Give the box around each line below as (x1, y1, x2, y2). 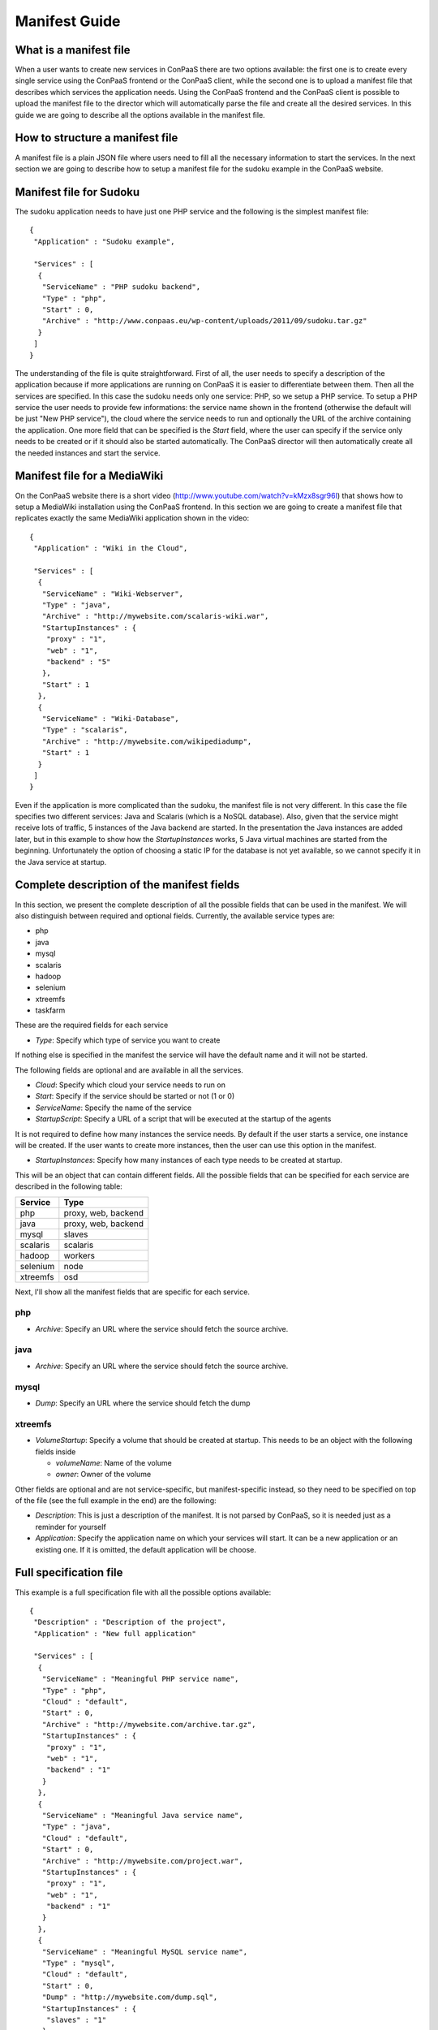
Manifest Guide (15, 12, 121, 30)
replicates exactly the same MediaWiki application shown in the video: (15, 513, 250, 523)
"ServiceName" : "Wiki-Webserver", (41, 589, 184, 598)
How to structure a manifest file (15, 131, 178, 145)
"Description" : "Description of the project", (33, 1618, 226, 1627)
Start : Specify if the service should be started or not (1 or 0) (35, 1091, 235, 1101)
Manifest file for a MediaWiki (15, 469, 164, 483)
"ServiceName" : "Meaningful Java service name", (41, 1811, 243, 1820)
